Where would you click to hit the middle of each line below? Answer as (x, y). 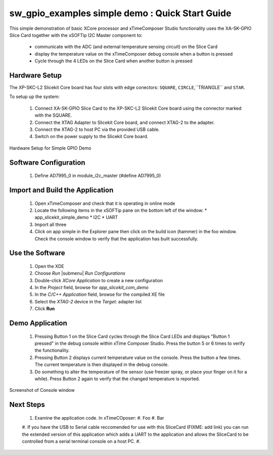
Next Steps (27, 405)
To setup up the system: (35, 97)
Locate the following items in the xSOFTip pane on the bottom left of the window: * (121, 210)
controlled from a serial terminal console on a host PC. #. (81, 441)
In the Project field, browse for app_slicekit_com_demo (92, 288)
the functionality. (52, 350)
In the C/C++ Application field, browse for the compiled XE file (100, 294)
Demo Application (38, 323)
